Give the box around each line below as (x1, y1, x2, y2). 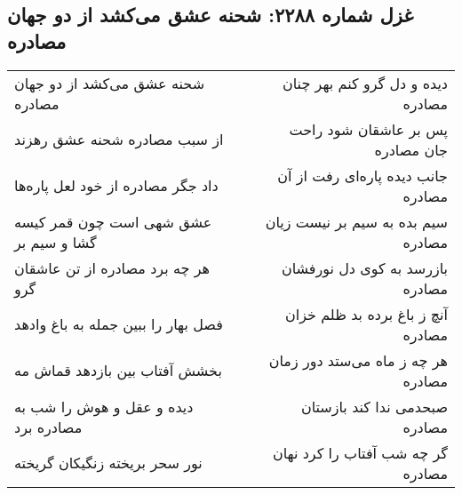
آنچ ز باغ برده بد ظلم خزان (284, 303, 448, 324)
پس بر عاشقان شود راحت (289, 118, 448, 140)
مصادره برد (14, 416, 83, 437)
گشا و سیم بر (14, 231, 97, 252)
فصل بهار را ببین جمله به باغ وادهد (14, 314, 223, 335)
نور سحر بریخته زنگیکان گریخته (14, 452, 203, 474)
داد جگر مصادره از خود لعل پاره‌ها (14, 175, 219, 196)
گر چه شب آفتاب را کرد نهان (272, 442, 448, 463)
